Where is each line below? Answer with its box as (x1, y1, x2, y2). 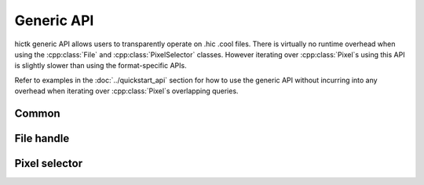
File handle (14, 132, 70, 145)
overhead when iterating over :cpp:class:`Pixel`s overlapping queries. (14, 86, 239, 96)
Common (14, 107, 60, 120)
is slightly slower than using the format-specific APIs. (14, 61, 188, 71)
